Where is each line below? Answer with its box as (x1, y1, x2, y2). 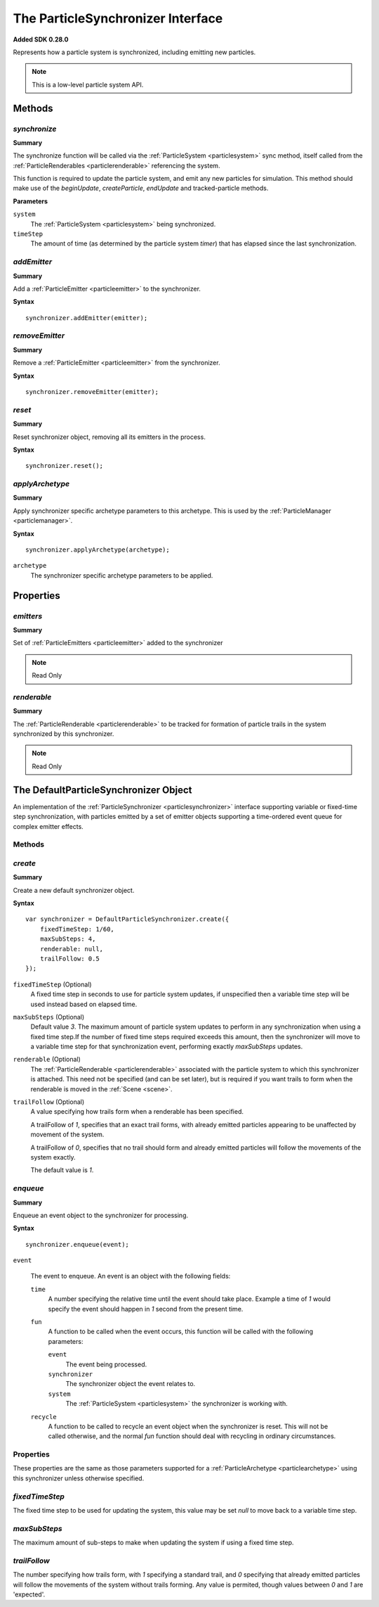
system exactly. (30, 1153, 77, 1161)
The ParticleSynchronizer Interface (13, 11, 223, 26)
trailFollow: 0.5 (39, 954, 100, 963)
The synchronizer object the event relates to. (65, 1380, 196, 1388)
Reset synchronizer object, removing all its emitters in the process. (13, 433, 206, 441)
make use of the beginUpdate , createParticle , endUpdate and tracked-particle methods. (13, 184, 269, 193)
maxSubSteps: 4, (39, 935, 96, 943)
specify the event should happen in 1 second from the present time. (48, 1304, 244, 1313)
